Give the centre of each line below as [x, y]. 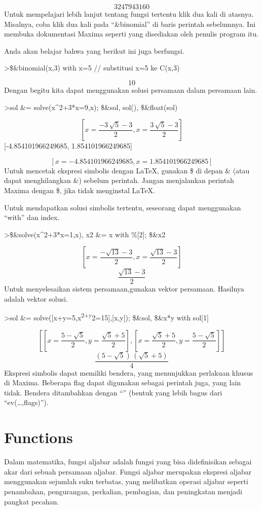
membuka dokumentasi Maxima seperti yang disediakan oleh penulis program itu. [132, 34]
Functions [39, 437]
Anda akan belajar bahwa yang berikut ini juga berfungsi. [94, 50]
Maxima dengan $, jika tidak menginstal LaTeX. [80, 190]
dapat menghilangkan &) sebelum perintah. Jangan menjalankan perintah [119, 180]
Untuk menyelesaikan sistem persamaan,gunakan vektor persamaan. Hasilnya [124, 289]
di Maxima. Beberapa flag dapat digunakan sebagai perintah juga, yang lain [123, 382]
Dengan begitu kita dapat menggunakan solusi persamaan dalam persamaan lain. [131, 89]
